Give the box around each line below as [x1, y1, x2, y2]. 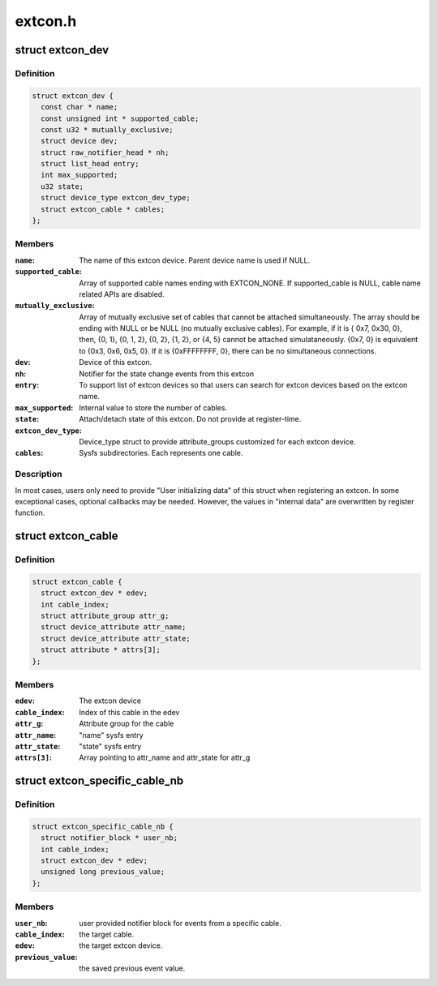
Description [15, 469, 62, 480]
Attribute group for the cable [79, 718, 174, 729]
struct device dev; [41, 136, 118, 146]
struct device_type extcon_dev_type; [41, 193, 191, 203]
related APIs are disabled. [79, 289, 165, 299]
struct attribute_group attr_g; [41, 611, 170, 620]
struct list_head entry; [41, 159, 140, 169]
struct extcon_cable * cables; [41, 204, 165, 214]
